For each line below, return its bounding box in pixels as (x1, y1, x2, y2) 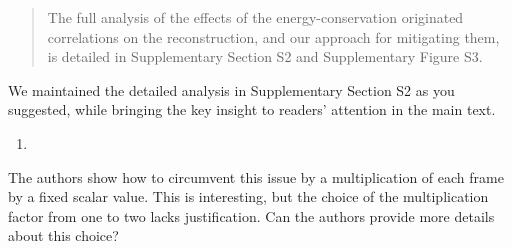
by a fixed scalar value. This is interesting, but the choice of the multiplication (8, 186, 489, 207)
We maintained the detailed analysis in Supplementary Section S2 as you (8, 79, 455, 100)
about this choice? (8, 225, 119, 246)
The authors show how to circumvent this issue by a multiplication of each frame (8, 166, 504, 187)
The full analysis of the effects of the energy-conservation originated (47, 7, 464, 27)
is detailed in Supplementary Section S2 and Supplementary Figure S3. (47, 46, 483, 67)
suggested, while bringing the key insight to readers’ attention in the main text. (8, 99, 496, 120)
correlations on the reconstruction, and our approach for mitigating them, (47, 26, 500, 47)
